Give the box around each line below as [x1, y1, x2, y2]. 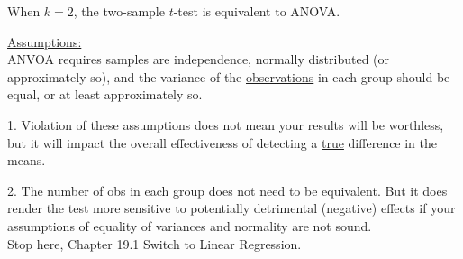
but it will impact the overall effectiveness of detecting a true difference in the [7, 133, 438, 152]
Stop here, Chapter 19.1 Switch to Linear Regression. [7, 234, 302, 253]
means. [7, 151, 46, 170]
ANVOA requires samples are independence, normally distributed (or [7, 50, 390, 69]
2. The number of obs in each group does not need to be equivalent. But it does [7, 180, 448, 199]
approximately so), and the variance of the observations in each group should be [7, 67, 450, 86]
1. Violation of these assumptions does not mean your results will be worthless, [7, 115, 444, 134]
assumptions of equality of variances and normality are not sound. [7, 216, 372, 235]
